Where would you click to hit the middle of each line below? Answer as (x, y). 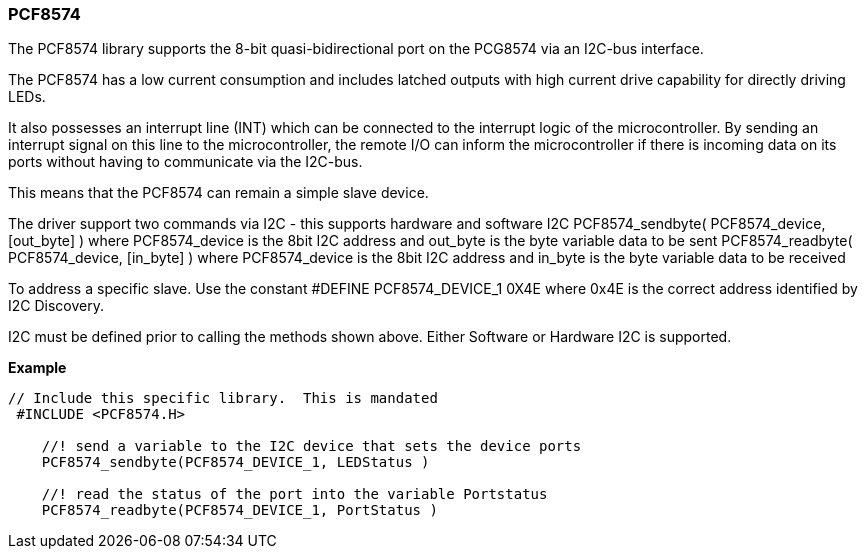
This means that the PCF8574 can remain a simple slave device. (218, 193)
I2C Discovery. (56, 306)
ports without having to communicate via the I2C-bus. (185, 162)
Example (37, 368)
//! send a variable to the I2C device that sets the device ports (311, 446)
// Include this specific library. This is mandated (223, 398)
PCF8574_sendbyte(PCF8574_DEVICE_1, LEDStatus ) (235, 462)
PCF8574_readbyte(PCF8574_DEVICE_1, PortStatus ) (239, 510)
